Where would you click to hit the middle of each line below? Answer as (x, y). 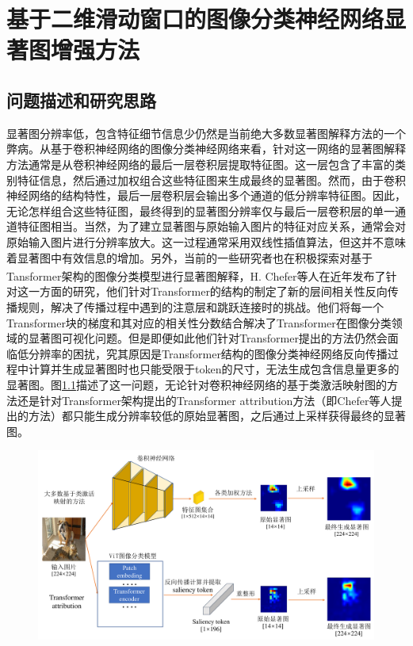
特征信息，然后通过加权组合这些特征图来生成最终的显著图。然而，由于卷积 (211, 180)
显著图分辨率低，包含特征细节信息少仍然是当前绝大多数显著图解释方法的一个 (206, 133)
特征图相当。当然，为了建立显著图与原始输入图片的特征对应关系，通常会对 (211, 226)
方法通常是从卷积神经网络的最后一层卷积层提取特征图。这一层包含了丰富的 (201, 164)
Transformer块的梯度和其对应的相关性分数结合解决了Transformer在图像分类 (199, 322)
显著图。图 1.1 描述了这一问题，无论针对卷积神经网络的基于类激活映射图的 (197, 384)
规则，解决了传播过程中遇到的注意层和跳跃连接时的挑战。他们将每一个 (200, 306)
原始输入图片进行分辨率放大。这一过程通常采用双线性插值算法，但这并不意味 (206, 241)
